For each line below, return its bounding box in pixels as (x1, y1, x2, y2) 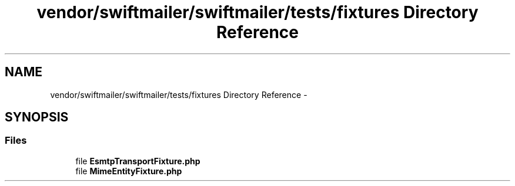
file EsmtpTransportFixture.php (75, 155, 200, 166)
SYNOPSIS (5, 110, 69, 125)
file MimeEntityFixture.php (75, 165, 182, 176)
